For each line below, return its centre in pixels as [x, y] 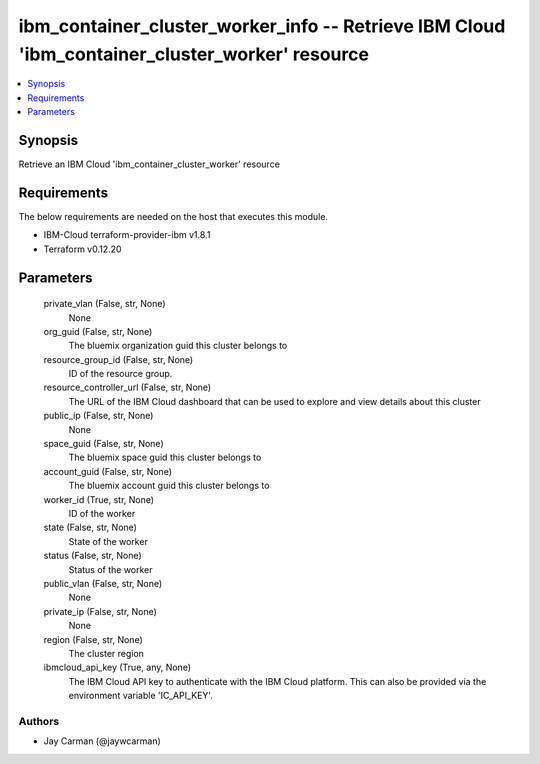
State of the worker [108, 541]
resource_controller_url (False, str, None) [127, 387]
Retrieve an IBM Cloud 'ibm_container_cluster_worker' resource [149, 164]
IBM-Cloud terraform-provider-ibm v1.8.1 [127, 235]
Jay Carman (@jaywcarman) [102, 741]
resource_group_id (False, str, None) [118, 359]
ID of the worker [102, 513]
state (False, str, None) [90, 527]
